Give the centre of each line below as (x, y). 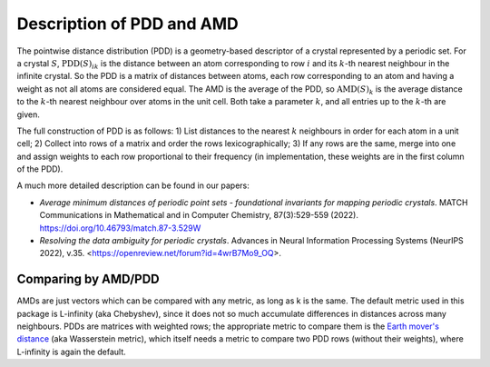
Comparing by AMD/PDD (88, 279)
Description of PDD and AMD (128, 24)
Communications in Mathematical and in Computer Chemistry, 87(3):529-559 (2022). (199, 215)
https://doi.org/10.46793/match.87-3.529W (120, 228)
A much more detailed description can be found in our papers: (133, 185)
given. (29, 114)
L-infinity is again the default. (71, 352)
